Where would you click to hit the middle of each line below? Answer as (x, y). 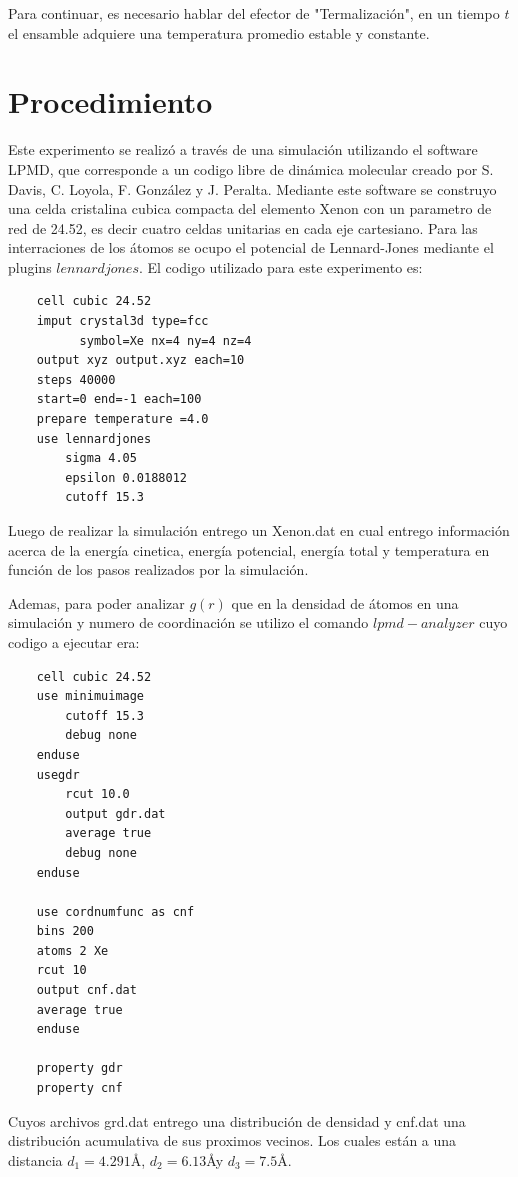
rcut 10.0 (97, 794)
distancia (35, 1159)
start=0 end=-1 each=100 (119, 399)
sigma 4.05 (101, 458)
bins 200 (65, 931)
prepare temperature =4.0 (122, 419)
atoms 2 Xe (72, 950)
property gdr (79, 1068)
